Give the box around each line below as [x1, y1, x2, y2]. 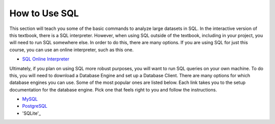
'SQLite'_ [22, 110, 41, 116]
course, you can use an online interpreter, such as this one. [9, 46, 134, 53]
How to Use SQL [9, 8, 79, 19]
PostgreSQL [22, 103, 48, 109]
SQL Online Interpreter [22, 56, 70, 62]
